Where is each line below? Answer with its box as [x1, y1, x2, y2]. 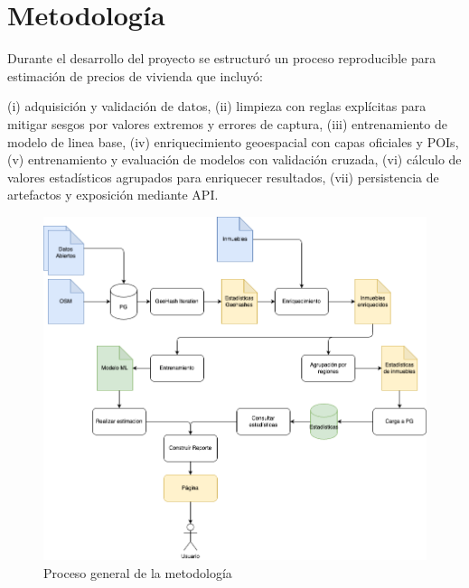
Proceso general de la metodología [43, 563, 232, 582]
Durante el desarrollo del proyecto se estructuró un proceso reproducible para [7, 49, 436, 68]
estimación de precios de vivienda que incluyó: [7, 66, 263, 85]
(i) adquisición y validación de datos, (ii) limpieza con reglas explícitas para [7, 97, 427, 116]
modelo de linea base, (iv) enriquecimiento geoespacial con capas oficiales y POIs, [7, 132, 459, 151]
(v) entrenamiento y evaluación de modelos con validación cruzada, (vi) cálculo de [7, 150, 462, 169]
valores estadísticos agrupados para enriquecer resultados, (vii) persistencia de [7, 167, 439, 186]
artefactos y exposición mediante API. [7, 185, 219, 204]
